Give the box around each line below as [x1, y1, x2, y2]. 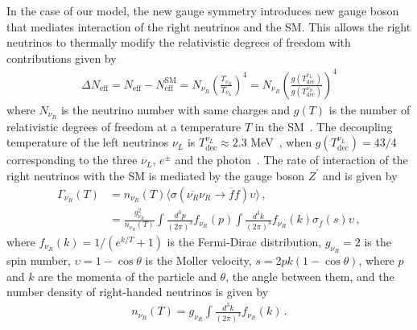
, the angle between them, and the [225, 267, 394, 284]
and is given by [322, 167, 398, 184]
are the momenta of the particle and [38, 267, 217, 284]
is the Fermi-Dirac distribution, [167, 233, 322, 250]
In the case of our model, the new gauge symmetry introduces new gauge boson [6, 2, 399, 19]
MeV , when [250, 134, 312, 151]
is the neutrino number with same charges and [60, 101, 291, 118]
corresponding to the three [6, 151, 138, 168]
